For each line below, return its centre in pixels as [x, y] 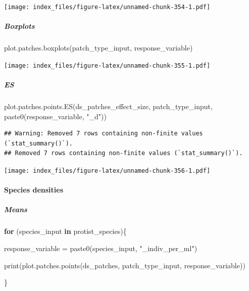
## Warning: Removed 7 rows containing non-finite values [104, 134]
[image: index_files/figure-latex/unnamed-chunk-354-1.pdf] [107, 7]
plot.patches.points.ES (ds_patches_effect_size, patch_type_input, [108, 106]
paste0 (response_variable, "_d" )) [55, 116]
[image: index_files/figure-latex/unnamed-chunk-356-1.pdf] [107, 171]
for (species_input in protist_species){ [65, 231]
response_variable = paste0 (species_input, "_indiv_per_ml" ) [101, 248]
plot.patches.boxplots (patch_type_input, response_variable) [98, 48]
